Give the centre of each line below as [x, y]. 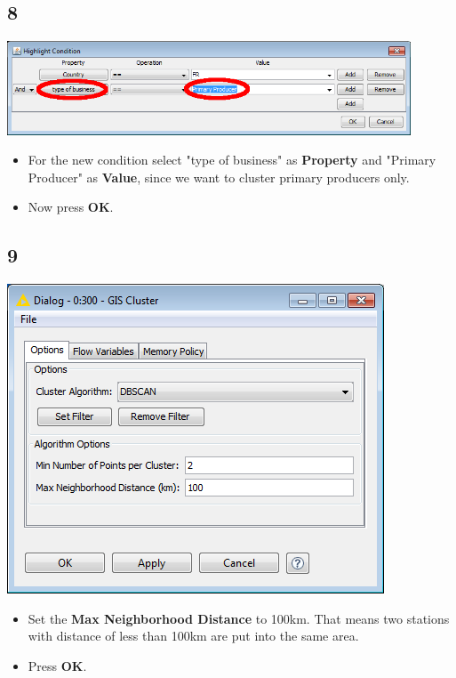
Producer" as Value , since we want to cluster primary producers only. [219, 177]
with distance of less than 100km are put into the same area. [193, 636]
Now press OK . [71, 207]
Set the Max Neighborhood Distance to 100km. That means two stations [239, 618]
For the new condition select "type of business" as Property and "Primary [232, 160]
